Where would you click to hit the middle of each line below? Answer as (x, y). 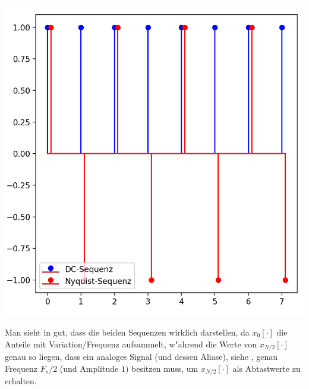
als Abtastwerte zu (267, 368)
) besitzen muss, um (162, 368)
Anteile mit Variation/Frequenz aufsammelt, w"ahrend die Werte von (131, 344)
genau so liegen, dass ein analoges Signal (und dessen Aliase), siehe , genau (141, 357)
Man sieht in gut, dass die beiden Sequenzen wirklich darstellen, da (127, 332)
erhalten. (21, 381)
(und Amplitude (89, 368)
